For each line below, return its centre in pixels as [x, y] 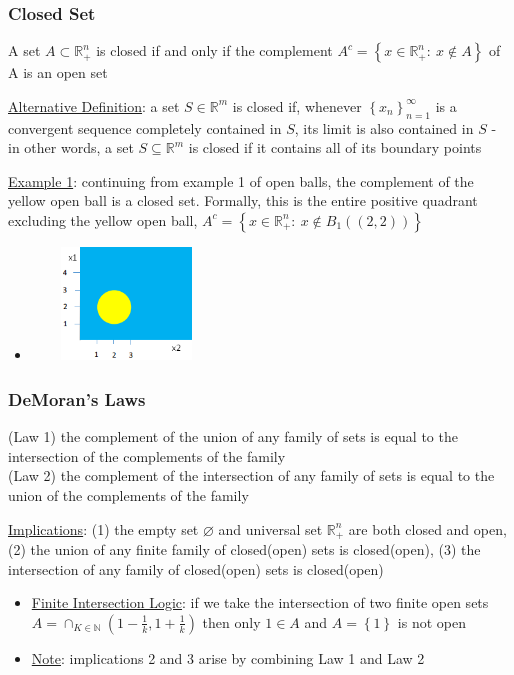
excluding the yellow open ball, [103, 219]
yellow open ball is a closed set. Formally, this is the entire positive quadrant [243, 200]
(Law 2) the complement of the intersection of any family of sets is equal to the [251, 475]
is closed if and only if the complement [214, 50]
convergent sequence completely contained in [145, 127]
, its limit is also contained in [384, 127]
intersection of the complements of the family [147, 455]
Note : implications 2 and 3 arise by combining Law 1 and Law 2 [228, 657]
